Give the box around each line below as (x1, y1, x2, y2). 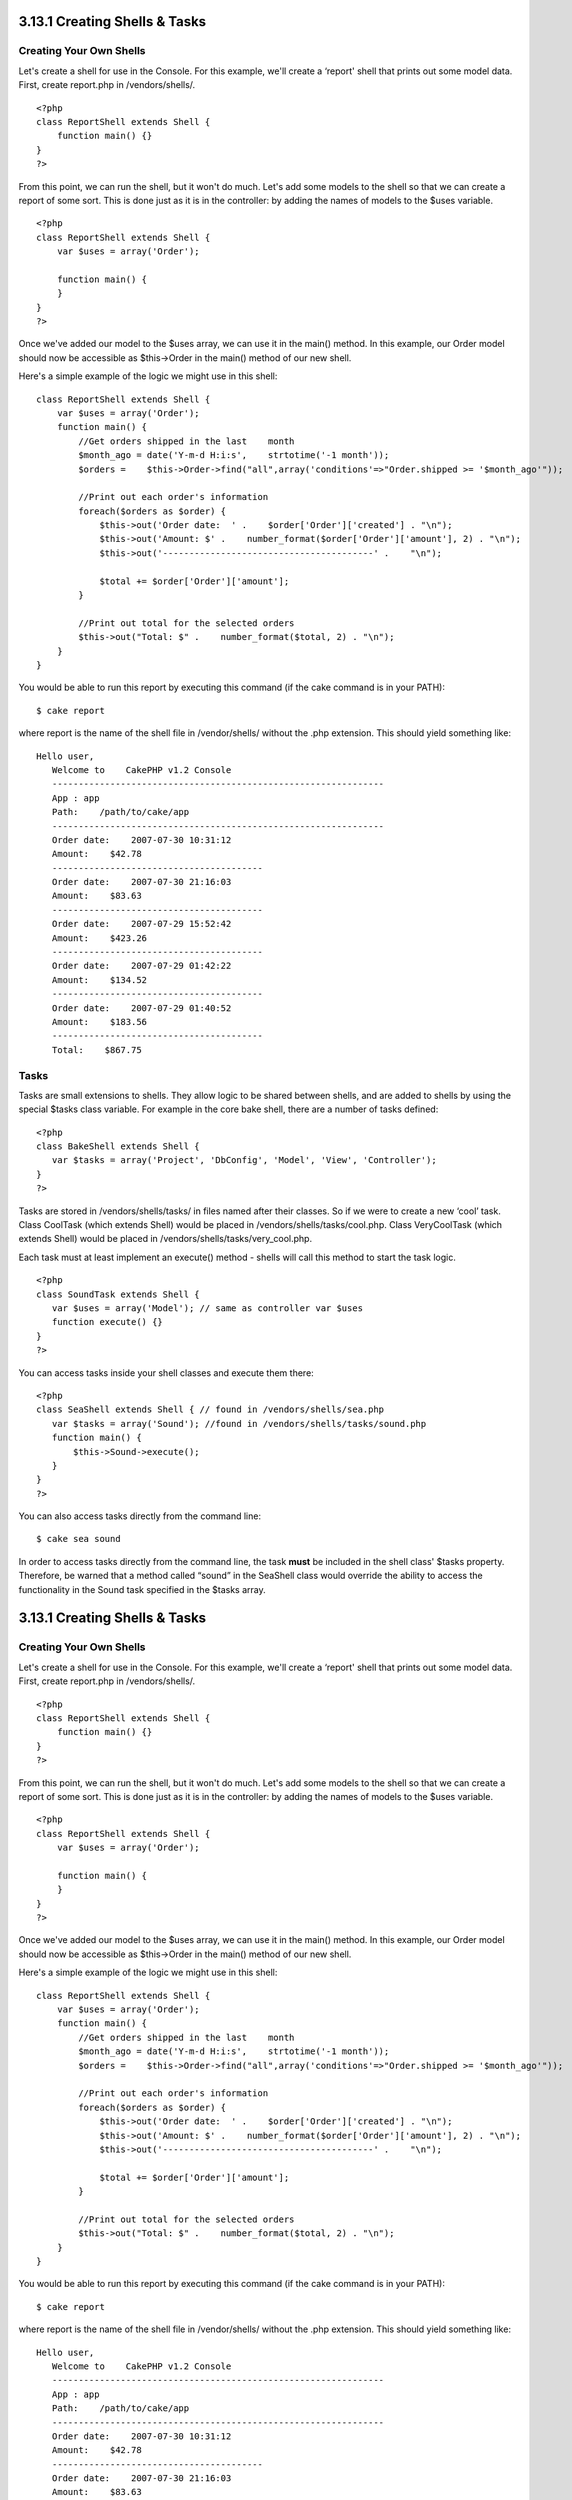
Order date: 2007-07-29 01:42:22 (51, 960, 232, 972)
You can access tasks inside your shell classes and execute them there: (18, 1366, 314, 1379)
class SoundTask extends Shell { (36, 1288, 200, 1300)
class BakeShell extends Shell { (36, 1141, 200, 1152)
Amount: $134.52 (51, 974, 148, 985)
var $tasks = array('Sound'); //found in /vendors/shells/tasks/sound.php (51, 1418, 427, 1429)
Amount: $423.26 (51, 932, 148, 944)
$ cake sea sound (36, 1533, 121, 1545)
